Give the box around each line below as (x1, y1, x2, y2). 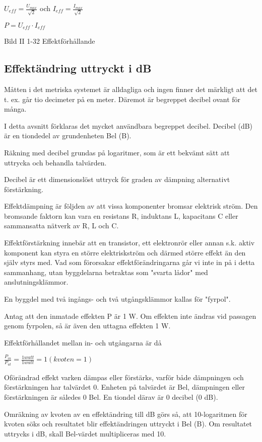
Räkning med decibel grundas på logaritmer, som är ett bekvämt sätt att (4, 147, 230, 157)
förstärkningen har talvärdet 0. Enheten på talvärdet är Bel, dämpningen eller (4, 382, 245, 392)
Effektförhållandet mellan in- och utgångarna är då (4, 337, 162, 347)
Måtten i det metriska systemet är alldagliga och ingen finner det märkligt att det (4, 83, 257, 94)
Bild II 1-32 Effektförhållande (4, 36, 95, 46)
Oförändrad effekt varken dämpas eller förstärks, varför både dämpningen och (4, 372, 244, 382)
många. (4, 104, 27, 114)
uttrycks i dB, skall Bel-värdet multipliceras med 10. (4, 428, 166, 438)
